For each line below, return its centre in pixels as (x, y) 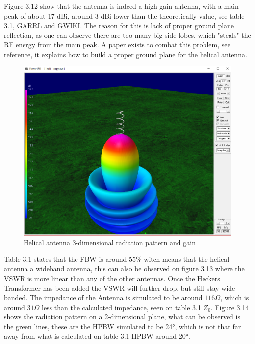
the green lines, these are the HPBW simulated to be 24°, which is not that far (123, 326)
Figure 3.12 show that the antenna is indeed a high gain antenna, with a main (121, 6)
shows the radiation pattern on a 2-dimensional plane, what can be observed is (122, 317)
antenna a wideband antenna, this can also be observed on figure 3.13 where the (124, 268)
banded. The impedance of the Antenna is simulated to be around (103, 297)
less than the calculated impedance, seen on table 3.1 (121, 307)
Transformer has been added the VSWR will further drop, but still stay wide (120, 288)
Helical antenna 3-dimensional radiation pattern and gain (110, 242)
